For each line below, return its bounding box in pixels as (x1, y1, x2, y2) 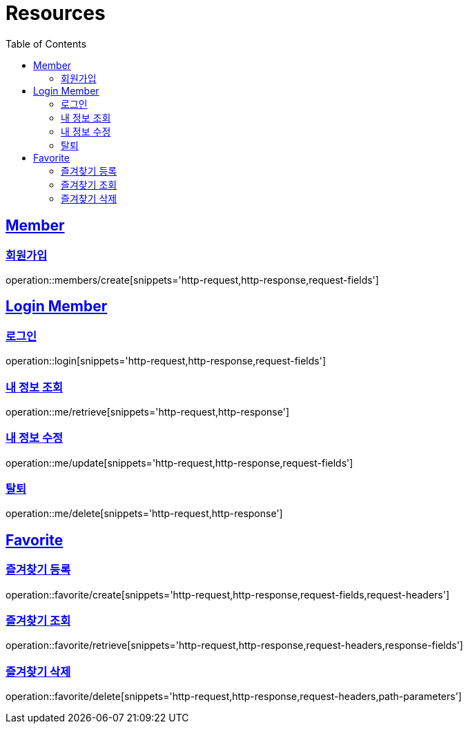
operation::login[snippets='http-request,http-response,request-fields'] (6, 355, 326, 367)
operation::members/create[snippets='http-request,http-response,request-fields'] (6, 273, 379, 286)
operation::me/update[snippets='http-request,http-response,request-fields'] (6, 456, 353, 469)
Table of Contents (6, 37, 87, 50)
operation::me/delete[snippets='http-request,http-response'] (6, 507, 283, 520)
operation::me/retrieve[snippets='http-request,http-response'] (6, 405, 290, 418)
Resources (6, 1, 106, 25)
